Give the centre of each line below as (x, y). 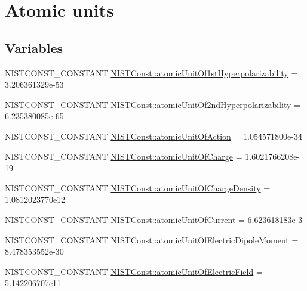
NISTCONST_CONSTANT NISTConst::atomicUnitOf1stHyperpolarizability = (151, 72)
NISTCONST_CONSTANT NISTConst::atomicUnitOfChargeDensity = (138, 188)
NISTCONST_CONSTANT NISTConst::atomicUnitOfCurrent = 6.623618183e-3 (154, 219)
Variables (34, 47)
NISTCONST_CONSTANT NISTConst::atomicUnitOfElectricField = (134, 271)
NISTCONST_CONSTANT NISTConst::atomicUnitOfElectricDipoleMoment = (152, 239)
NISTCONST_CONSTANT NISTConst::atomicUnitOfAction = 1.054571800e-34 (153, 136)
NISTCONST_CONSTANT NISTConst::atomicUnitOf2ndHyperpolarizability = (153, 104)
